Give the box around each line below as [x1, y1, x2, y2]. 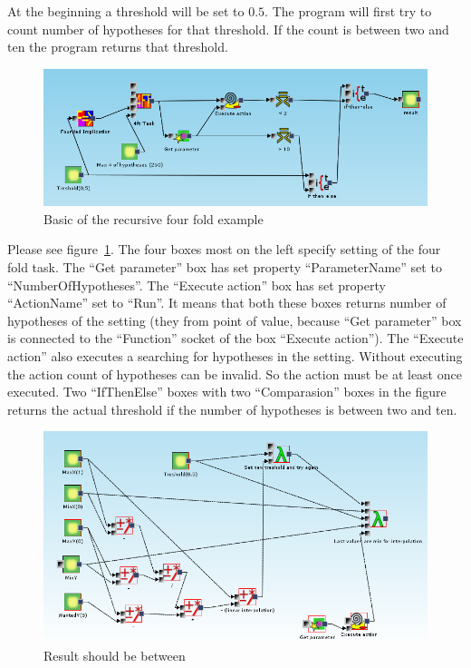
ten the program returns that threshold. [7, 37, 228, 56]
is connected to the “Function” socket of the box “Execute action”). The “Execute [7, 329, 464, 348]
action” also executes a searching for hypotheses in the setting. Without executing [7, 346, 463, 365]
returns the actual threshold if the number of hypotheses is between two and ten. [7, 399, 457, 418]
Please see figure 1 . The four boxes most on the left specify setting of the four [7, 240, 441, 259]
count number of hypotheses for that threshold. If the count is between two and [7, 19, 449, 38]
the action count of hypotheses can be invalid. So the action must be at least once [7, 364, 462, 383]
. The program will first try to [264, 2, 432, 20]
